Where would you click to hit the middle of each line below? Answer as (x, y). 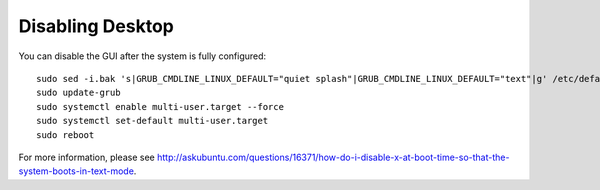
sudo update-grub (78, 93)
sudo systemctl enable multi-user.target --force (160, 106)
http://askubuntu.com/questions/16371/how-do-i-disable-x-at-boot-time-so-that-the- (333, 157)
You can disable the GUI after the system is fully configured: (142, 56)
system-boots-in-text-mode (76, 171)
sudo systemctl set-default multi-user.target (152, 121)
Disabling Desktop (96, 26)
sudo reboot (65, 134)
